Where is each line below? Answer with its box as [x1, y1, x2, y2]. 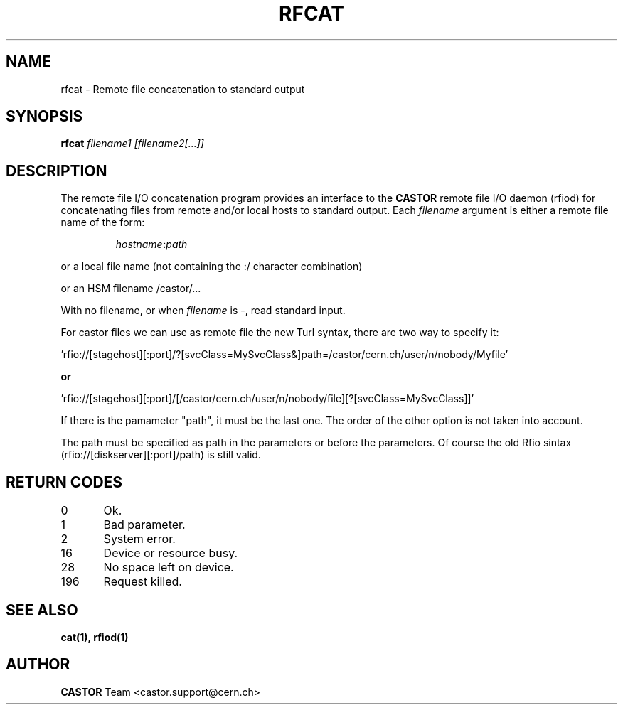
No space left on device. [103, 560, 234, 575]
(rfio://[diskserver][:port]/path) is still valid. [60, 448, 261, 461]
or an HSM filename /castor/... [60, 282, 201, 295]
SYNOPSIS [6, 107, 83, 126]
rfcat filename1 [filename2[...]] [60, 137, 204, 150]
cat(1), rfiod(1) [60, 630, 129, 643]
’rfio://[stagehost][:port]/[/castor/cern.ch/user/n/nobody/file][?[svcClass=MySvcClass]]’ [60, 392, 474, 405]
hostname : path [115, 238, 188, 251]
